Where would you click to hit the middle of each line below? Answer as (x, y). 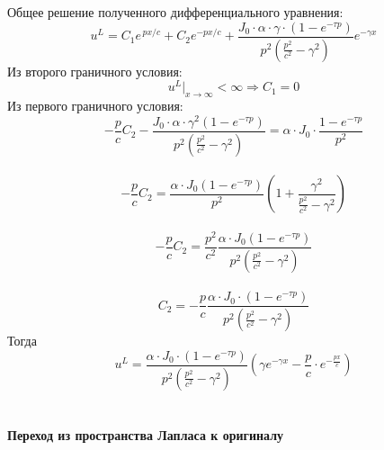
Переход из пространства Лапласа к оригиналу (146, 434)
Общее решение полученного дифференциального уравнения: (175, 12)
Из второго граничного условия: (95, 71)
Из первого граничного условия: (95, 105)
